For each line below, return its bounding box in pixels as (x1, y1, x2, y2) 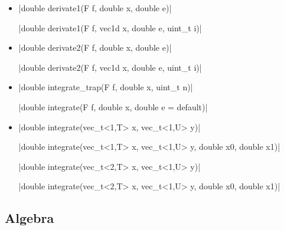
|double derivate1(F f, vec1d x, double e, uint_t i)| (18, 21, 202, 34)
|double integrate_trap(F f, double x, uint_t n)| (18, 81, 193, 93)
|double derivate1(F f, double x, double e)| (18, 2, 172, 14)
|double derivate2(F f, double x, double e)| (18, 41, 172, 54)
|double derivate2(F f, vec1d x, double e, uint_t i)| (18, 61, 202, 73)
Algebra (5, 209, 54, 227)
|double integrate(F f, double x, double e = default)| (18, 100, 208, 113)
